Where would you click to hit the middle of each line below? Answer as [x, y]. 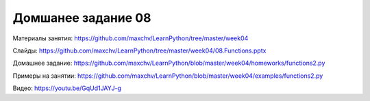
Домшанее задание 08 [82, 18]
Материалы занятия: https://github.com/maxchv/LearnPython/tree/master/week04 [131, 38]
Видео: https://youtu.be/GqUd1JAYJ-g [67, 88]
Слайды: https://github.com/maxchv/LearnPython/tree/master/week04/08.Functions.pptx [139, 50]
